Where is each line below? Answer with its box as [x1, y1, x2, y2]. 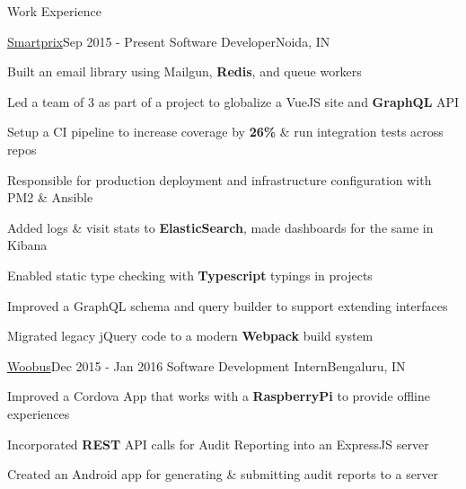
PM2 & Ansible [7, 188, 93, 207]
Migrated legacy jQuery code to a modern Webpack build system [7, 326, 374, 345]
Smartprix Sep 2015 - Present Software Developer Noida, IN [7, 31, 330, 50]
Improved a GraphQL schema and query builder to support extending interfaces [7, 296, 448, 315]
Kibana [7, 236, 48, 254]
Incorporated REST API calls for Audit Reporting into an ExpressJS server [7, 434, 429, 453]
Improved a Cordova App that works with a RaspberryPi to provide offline [7, 387, 430, 405]
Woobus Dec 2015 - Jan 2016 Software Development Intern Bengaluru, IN [7, 356, 406, 375]
